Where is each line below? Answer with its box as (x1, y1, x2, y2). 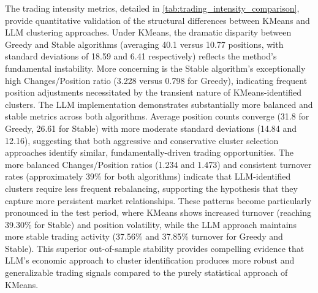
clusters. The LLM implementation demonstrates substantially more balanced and (5, 97, 313, 110)
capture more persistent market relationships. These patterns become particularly (5, 194, 312, 207)
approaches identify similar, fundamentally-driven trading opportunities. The (5, 146, 294, 159)
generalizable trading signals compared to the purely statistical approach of (5, 266, 288, 279)
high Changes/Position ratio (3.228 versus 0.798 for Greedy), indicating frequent (5, 74, 308, 86)
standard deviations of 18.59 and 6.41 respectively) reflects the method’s (5, 50, 277, 63)
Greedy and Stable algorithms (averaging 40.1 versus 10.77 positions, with (5, 37, 284, 50)
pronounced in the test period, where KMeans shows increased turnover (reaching (5, 206, 311, 219)
